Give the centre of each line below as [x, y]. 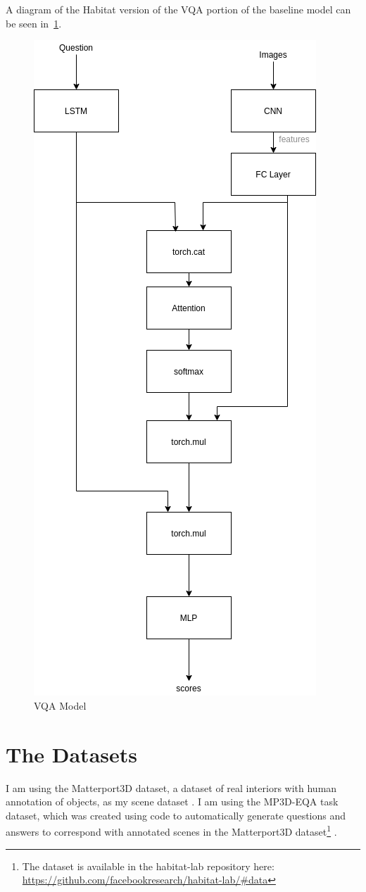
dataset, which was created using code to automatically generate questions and [176, 815]
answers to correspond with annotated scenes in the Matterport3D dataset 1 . [171, 830]
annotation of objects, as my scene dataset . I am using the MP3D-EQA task [172, 802]
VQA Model [60, 705]
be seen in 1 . [34, 23]
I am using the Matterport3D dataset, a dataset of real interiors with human [171, 787]
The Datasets [71, 754]
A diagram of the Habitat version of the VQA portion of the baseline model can [178, 9]
